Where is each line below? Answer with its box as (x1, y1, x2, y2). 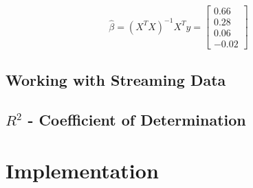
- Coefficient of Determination (27, 109, 246, 130)
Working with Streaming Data (5, 69, 226, 90)
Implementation (5, 156, 159, 184)
